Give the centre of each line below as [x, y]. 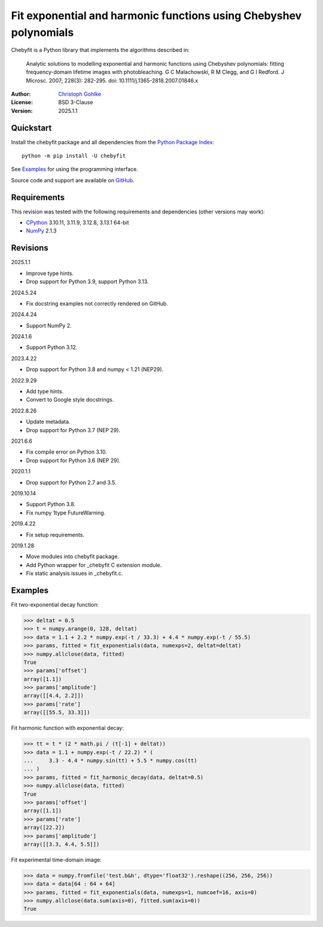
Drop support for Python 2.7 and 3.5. [71, 482]
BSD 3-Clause [76, 102]
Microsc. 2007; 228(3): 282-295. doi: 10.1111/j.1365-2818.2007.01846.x [112, 80]
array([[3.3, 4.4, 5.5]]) [62, 844]
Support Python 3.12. [52, 347]
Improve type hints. [50, 273]
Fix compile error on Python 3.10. [67, 452]
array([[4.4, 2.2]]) [54, 696]
